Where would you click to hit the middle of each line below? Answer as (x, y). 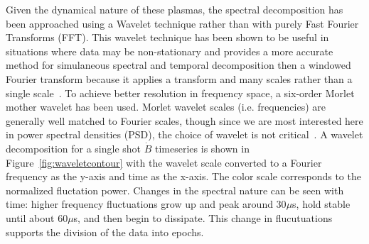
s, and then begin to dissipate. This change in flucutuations (203, 217)
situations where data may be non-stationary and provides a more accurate (170, 51)
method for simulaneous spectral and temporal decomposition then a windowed (178, 65)
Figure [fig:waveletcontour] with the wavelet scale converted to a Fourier (164, 162)
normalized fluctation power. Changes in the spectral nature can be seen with (175, 190)
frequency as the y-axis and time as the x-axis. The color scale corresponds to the (183, 176)
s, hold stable (321, 204)
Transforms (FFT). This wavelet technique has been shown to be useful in (167, 37)
